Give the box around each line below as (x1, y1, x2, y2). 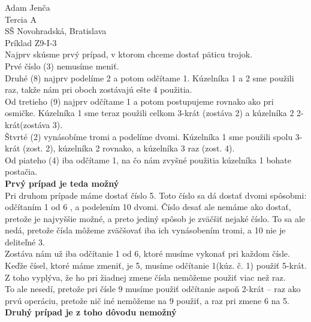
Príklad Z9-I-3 (5, 36, 57, 48)
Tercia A (5, 13, 37, 25)
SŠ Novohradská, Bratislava (5, 25, 107, 37)
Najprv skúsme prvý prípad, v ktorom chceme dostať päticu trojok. (5, 48, 253, 60)
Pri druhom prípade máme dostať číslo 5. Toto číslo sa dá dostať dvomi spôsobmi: (5, 189, 307, 201)
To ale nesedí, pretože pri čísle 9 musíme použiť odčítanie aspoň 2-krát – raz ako (5, 282, 301, 295)
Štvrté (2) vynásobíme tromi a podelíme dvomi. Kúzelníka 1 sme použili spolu (5, 130, 293, 142)
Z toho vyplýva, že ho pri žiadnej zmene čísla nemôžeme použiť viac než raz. (5, 271, 286, 283)
